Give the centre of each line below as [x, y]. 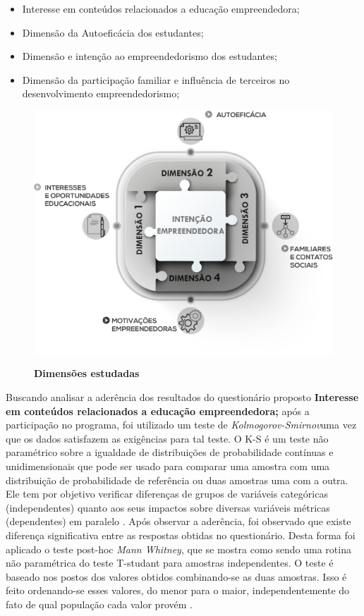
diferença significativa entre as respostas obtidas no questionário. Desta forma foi [181, 535]
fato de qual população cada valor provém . [99, 604]
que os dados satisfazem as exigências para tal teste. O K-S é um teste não [167, 438]
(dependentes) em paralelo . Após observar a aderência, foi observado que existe [178, 521]
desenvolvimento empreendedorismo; [101, 93]
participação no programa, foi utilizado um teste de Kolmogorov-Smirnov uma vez [181, 425]
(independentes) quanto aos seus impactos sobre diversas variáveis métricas [168, 507]
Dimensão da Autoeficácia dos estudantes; [113, 32]
